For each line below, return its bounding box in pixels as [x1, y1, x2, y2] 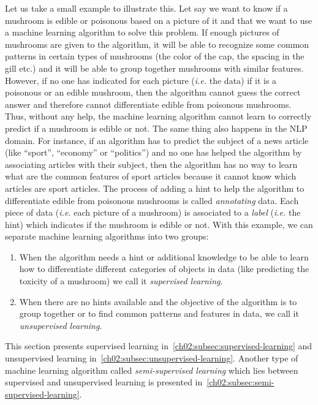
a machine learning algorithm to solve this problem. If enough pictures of [5, 26, 279, 39]
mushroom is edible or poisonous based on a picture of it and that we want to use [5, 13, 312, 26]
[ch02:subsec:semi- [206, 376, 274, 388]
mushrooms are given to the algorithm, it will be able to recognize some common [5, 37, 309, 50]
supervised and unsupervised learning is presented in [5, 376, 203, 388]
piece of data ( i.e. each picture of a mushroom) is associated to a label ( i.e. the [5, 206, 301, 219]
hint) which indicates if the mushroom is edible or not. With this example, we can [5, 218, 313, 230]
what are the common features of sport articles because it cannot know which [5, 170, 297, 183]
